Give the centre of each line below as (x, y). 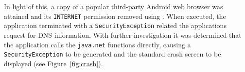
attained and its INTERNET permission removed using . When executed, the (115, 16)
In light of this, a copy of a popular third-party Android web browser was (114, 6)
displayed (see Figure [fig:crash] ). (53, 63)
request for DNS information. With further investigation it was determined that (123, 35)
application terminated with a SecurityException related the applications (115, 25)
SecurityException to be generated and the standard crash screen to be (113, 54)
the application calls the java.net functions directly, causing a (97, 44)
